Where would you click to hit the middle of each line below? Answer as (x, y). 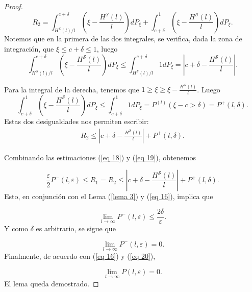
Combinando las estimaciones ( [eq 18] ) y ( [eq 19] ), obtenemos (100, 157)
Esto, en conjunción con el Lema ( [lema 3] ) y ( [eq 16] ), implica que (109, 196)
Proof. (14, 6)
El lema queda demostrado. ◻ (52, 283)
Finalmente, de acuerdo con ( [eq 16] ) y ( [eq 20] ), (80, 256)
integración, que (29, 49)
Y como (16, 228)
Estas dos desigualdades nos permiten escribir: (77, 121)
